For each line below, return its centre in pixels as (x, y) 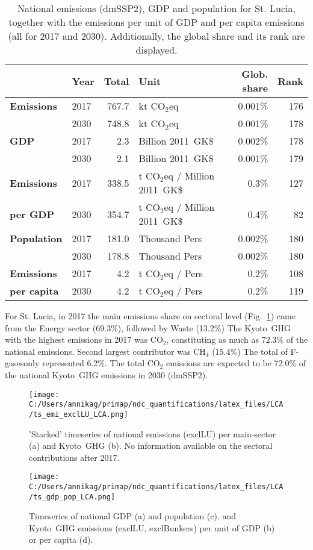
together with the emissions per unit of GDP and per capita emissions (156, 22)
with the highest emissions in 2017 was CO (84, 339)
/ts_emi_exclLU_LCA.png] (79, 414)
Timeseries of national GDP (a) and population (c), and (133, 516)
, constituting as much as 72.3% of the (237, 339)
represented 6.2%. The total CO (101, 363)
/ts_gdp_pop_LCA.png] (72, 497)
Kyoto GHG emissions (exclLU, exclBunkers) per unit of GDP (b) (152, 527)
